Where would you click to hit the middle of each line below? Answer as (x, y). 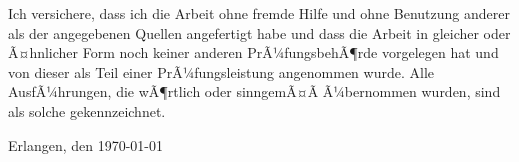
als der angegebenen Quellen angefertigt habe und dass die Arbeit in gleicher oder (259, 32)
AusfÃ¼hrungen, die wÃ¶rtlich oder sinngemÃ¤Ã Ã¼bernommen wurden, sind (254, 91)
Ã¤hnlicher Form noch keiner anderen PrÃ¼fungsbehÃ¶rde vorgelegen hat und (253, 52)
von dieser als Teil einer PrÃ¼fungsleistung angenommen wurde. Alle (221, 71)
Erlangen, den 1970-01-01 (86, 144)
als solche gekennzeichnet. (87, 110)
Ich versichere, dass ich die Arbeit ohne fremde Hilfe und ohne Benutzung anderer (259, 13)
